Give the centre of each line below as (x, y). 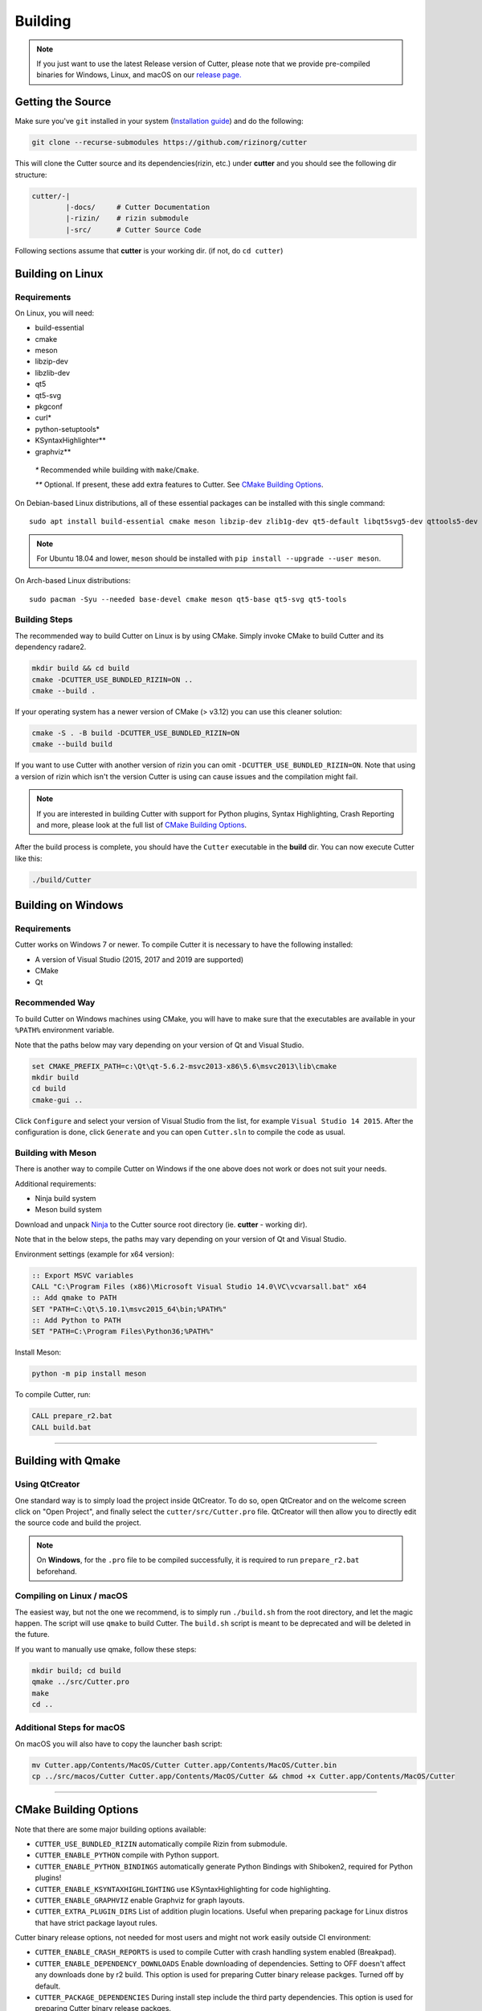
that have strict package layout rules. (96, 1923)
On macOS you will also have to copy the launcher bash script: (118, 1744)
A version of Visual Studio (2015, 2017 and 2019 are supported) (139, 959)
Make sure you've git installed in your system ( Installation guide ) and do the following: (159, 121)
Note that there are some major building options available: (110, 1829)
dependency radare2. (51, 647)
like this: (29, 858)
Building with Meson (55, 1153)
